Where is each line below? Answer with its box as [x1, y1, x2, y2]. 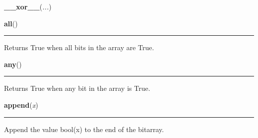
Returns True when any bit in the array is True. [4, 83, 150, 93]
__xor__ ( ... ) [4, 1, 52, 11]
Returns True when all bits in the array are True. [4, 42, 154, 53]
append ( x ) [4, 99, 38, 110]
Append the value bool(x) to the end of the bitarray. [4, 124, 164, 134]
